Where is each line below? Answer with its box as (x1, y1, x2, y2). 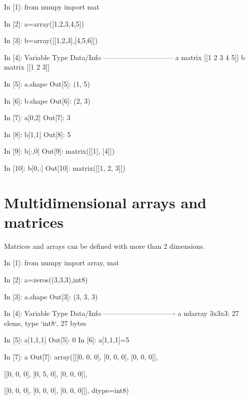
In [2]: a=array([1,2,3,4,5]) (4, 18, 84, 29)
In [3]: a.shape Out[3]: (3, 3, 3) (4, 291, 98, 301)
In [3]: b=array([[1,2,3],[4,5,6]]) (4, 35, 98, 46)
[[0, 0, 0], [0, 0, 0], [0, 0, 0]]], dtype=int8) (4, 385, 129, 395)
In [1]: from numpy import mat (4, 2, 99, 12)
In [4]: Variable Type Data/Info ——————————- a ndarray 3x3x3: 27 (4, 308, 239, 318)
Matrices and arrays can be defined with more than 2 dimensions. (4, 240, 205, 251)
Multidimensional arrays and (4, 192, 206, 212)
